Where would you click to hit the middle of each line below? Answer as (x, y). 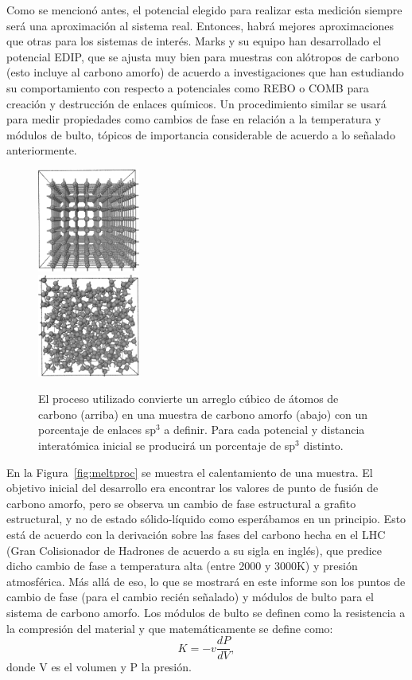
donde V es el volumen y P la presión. (99, 667)
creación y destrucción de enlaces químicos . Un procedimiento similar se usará (196, 103)
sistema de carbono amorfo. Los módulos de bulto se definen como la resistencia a (206, 612)
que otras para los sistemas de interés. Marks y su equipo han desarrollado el (194, 41)
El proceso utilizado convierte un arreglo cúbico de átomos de (189, 399)
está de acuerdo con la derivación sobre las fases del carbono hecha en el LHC (196, 534)
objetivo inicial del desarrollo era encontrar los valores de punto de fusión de (192, 488)
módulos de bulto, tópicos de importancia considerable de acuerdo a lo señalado (201, 134)
